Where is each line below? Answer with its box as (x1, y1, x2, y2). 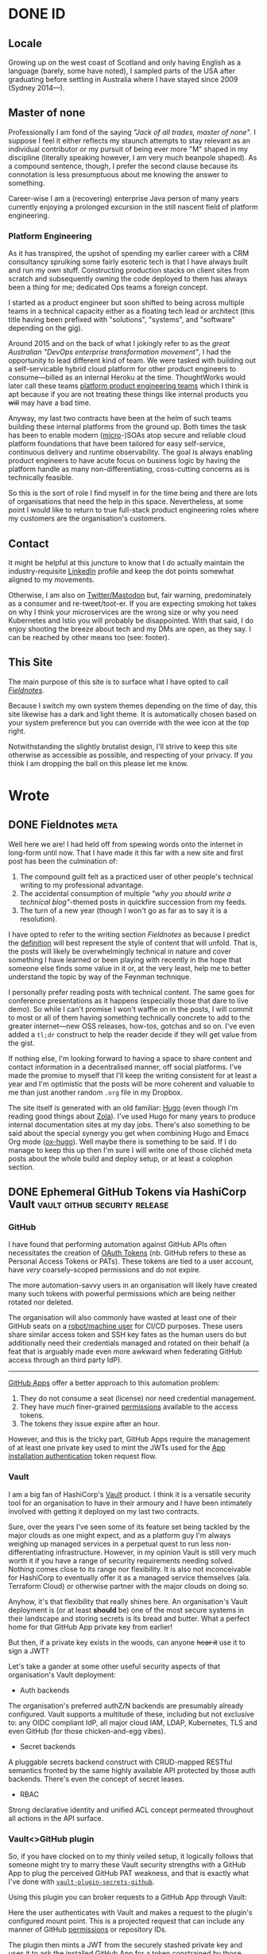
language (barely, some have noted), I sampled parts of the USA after (8, 66, 236, 76)
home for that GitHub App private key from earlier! (8, 1622, 173, 1631)
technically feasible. (8, 473, 74, 482)
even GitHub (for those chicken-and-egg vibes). (8, 1726, 166, 1736)
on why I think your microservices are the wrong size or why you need (8, 607, 238, 616)
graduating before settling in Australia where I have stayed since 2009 (8, 75, 238, 84)
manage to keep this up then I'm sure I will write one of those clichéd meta (8, 1145, 253, 1154)
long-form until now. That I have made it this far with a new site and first (8, 847, 244, 857)
